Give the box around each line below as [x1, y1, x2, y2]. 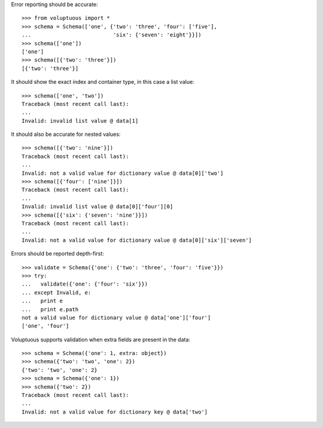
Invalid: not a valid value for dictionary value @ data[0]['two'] [22, 169, 224, 177]
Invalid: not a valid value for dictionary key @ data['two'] [22, 408, 208, 415]
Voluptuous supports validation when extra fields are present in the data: [11, 336, 191, 343]
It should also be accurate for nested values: [11, 130, 121, 138]
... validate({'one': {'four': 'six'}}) [22, 281, 148, 287]
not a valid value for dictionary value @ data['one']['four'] [22, 314, 211, 321]
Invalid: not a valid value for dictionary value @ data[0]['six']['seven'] [22, 236, 252, 244]
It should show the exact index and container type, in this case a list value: [11, 78, 194, 86]
